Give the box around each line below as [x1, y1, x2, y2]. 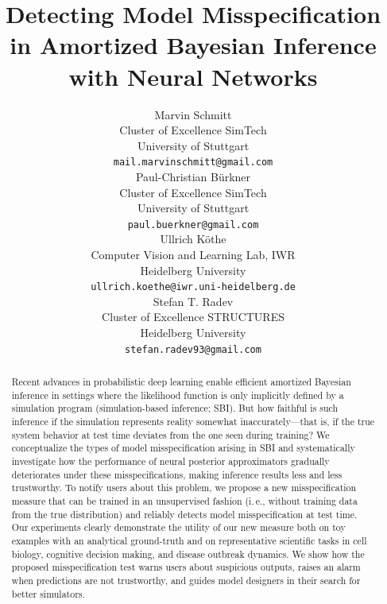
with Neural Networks [68, 60, 318, 92]
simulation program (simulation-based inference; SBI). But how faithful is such [11, 401, 339, 415]
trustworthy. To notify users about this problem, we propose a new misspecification [11, 481, 357, 494]
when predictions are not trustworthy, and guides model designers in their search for [11, 573, 361, 587]
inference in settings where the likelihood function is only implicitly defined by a [11, 388, 344, 401]
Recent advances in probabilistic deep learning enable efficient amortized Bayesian [11, 375, 351, 389]
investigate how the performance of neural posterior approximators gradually [11, 454, 330, 467]
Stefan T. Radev [153, 292, 234, 309]
